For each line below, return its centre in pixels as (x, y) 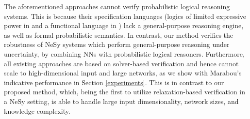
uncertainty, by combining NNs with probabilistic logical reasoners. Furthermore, (124, 53)
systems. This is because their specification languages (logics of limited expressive (125, 16)
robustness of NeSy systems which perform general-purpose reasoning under (117, 44)
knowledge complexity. (37, 111)
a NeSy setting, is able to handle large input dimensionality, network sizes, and (121, 101)
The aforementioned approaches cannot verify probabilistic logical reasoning (117, 6)
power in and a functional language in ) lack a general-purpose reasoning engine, (124, 25)
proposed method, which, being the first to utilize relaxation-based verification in (125, 92)
